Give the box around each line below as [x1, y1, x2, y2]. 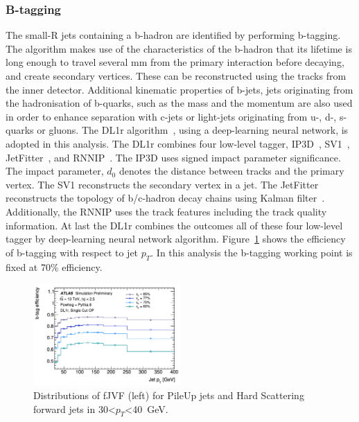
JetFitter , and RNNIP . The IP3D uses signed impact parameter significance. [6, 150, 341, 164]
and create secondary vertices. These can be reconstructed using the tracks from [6, 69, 347, 82]
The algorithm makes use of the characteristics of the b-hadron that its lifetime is [6, 41, 352, 55]
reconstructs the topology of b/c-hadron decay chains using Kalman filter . [6, 191, 325, 205]
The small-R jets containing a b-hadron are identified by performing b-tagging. [6, 28, 341, 42]
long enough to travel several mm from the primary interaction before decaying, [6, 55, 344, 69]
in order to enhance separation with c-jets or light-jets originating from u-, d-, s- [6, 109, 347, 123]
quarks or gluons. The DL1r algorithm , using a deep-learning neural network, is [6, 123, 349, 137]
